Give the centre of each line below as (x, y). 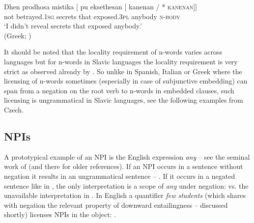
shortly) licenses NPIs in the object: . (60, 214)
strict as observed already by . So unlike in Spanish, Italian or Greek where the (123, 71)
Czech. (14, 109)
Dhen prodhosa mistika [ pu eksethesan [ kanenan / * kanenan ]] (100, 6)
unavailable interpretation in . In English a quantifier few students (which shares (125, 195)
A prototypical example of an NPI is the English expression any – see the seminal (127, 156)
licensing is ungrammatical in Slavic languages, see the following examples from (124, 100)
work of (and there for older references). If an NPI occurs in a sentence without (124, 166)
